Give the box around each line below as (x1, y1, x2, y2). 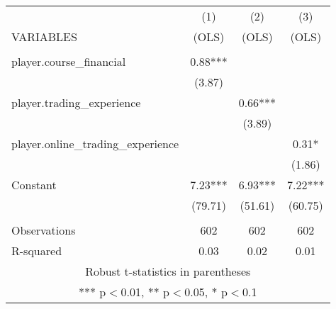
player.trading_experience (11, 94, 141, 111)
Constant (11, 176, 57, 193)
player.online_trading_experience (11, 135, 179, 152)
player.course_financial (11, 53, 126, 69)
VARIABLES (11, 28, 77, 45)
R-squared (11, 242, 62, 259)
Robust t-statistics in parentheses (85, 263, 251, 279)
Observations (11, 222, 76, 238)
